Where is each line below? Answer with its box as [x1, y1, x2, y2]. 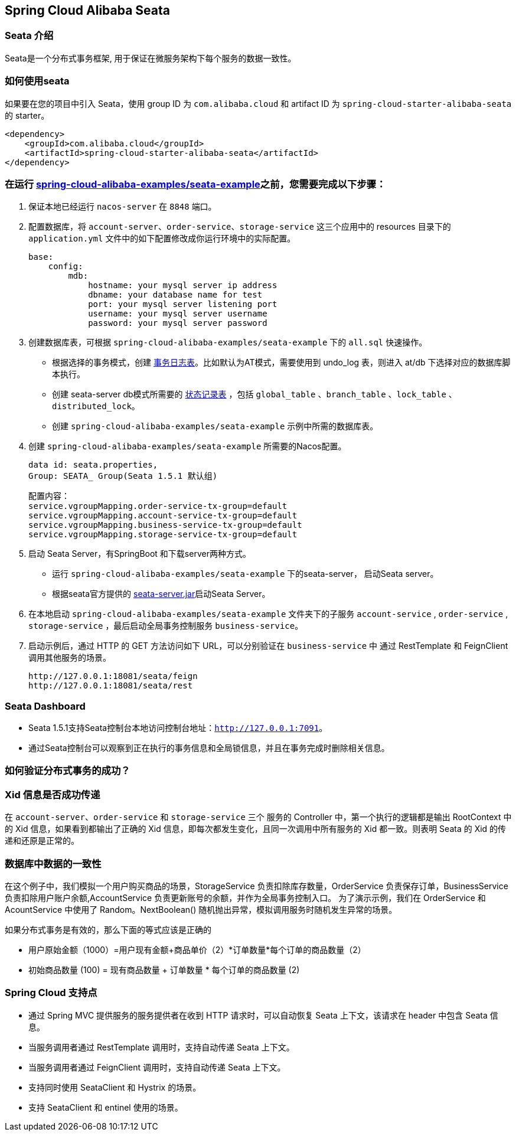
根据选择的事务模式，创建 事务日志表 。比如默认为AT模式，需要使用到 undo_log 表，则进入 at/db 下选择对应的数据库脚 [52, 357, 511, 368]
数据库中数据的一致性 [5, 857, 102, 870]
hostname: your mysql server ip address [88, 280, 277, 290]
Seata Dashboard [5, 700, 86, 712]
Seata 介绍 [5, 30, 54, 42]
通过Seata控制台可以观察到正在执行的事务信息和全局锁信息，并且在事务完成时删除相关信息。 [28, 743, 390, 753]
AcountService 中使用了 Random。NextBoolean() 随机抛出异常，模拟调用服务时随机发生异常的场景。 [5, 904, 397, 915]
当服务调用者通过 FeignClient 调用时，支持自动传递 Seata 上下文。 [28, 1062, 286, 1072]
